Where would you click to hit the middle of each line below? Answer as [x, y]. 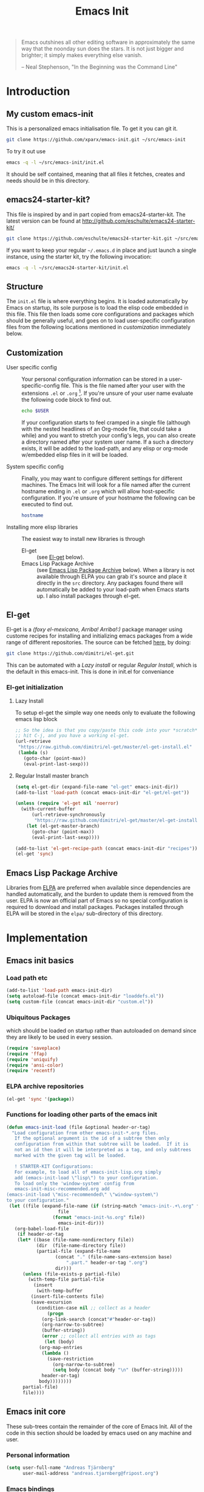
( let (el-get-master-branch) [63, 826]
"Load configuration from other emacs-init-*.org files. [85, 1133]
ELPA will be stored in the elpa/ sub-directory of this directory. [85, 913]
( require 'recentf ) [31, 1071]
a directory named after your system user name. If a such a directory [107, 442]
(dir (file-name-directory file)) [81, 1246]
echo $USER [35, 411]
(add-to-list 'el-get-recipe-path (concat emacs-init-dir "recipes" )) [106, 848]
